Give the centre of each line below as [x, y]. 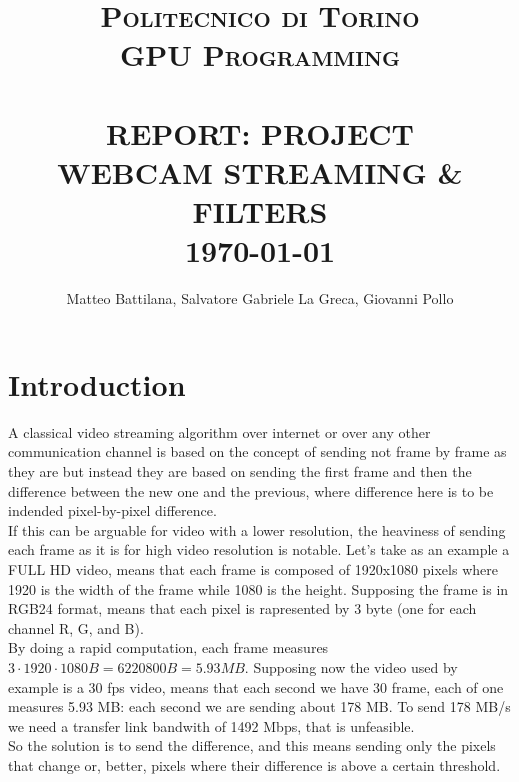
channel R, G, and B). [76, 627]
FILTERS [260, 211]
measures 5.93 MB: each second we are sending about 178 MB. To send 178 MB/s [259, 706]
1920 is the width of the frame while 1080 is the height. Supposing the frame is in [258, 588]
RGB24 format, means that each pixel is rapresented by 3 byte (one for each [242, 608]
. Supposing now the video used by [351, 666]
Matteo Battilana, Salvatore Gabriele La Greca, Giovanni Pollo [260, 298]
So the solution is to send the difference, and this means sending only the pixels [252, 745]
